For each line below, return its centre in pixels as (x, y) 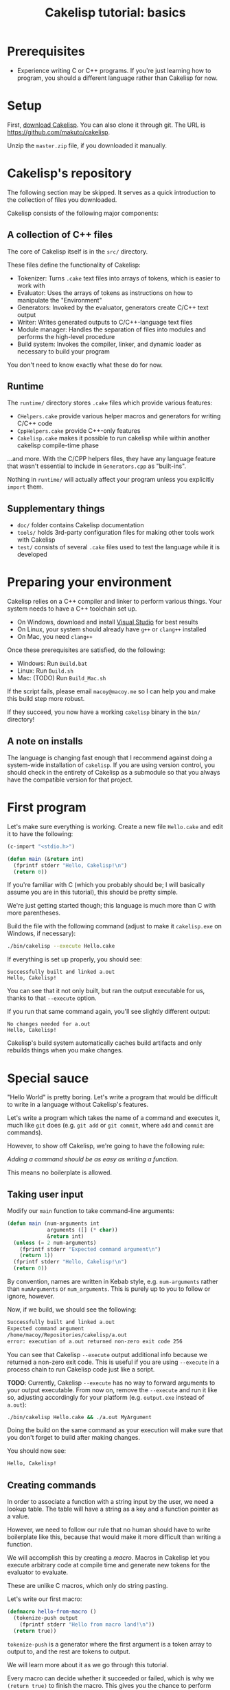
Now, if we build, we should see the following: (72, 1310)
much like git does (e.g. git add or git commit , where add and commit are (111, 1126)
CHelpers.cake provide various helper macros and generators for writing (119, 416)
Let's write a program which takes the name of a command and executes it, (114, 1118)
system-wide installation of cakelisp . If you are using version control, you (111, 765)
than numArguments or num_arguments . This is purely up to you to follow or (109, 1289)
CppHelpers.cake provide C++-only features (79, 431)
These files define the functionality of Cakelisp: (74, 265)
